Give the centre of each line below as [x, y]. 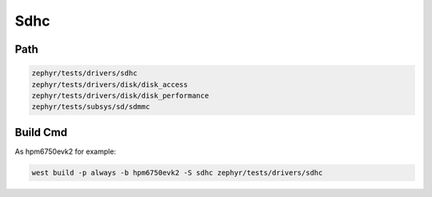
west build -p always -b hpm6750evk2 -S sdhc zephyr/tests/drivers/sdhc [177, 173]
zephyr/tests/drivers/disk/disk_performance [120, 95]
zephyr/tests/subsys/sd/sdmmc [91, 107]
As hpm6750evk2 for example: [65, 151]
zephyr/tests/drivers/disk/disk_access [110, 84]
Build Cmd [41, 132]
